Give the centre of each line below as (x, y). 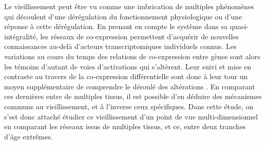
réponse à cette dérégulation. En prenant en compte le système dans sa (116, 26)
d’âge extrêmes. (28, 136)
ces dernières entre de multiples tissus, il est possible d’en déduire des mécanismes (133, 96)
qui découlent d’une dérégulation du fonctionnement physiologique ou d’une (123, 16)
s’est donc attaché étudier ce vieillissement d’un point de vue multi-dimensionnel (131, 116)
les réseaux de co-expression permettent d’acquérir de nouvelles (140, 36)
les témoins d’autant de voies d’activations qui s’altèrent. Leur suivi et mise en (128, 66)
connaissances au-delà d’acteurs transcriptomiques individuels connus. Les (120, 46)
